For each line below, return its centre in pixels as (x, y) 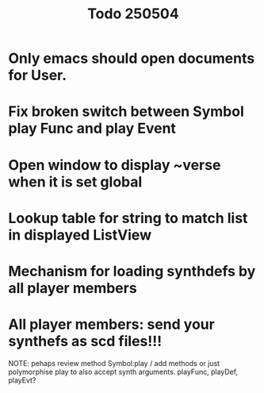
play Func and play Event (92, 129)
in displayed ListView (80, 235)
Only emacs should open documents (132, 58)
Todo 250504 (133, 14)
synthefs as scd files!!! (85, 341)
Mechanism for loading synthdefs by (132, 271)
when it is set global (75, 181)
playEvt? (22, 380)
